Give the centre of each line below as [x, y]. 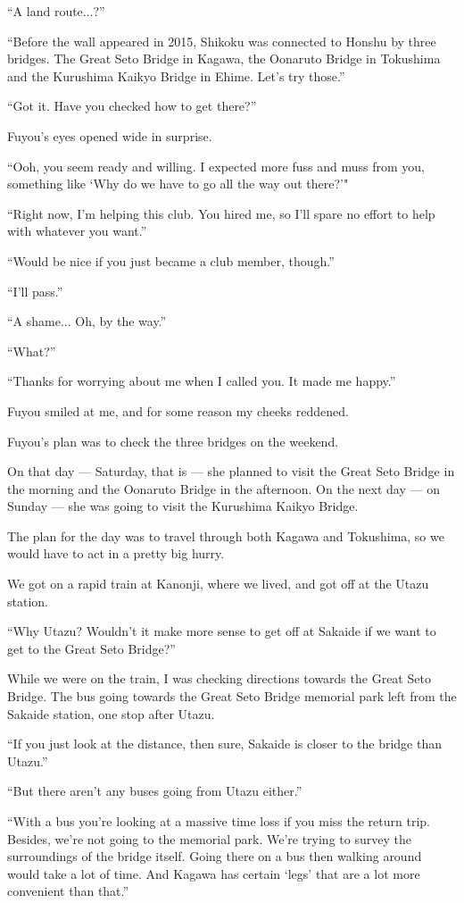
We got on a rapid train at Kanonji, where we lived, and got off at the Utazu [218, 584]
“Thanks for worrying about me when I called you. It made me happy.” [202, 381]
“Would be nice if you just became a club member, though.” [171, 260]
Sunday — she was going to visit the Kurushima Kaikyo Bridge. [183, 506]
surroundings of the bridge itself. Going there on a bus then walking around [215, 856]
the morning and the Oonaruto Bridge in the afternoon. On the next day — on [224, 488]
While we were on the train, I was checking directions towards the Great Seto [219, 678]
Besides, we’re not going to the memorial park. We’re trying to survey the [209, 838]
